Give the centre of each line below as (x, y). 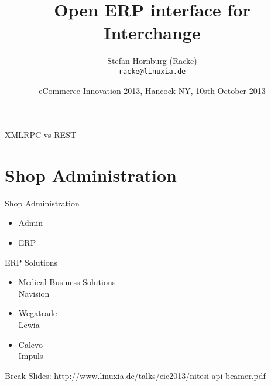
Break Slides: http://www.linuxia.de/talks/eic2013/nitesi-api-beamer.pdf (135, 375)
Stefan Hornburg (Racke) (152, 61)
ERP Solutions (31, 262)
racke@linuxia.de (152, 71)
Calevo (31, 344)
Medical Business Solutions (67, 282)
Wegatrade (38, 313)
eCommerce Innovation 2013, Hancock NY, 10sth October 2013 (152, 90)
